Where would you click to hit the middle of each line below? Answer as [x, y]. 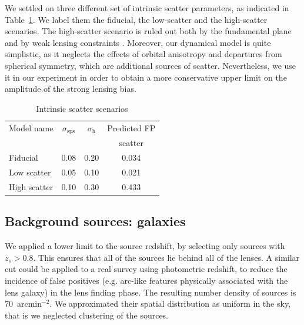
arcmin [29, 304]
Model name [31, 128]
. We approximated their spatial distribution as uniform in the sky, [170, 304]
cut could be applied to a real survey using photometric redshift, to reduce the [146, 269]
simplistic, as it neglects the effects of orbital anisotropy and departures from [143, 54]
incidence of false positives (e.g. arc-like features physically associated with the [146, 280]
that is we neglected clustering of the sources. [87, 315]
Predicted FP [131, 128]
